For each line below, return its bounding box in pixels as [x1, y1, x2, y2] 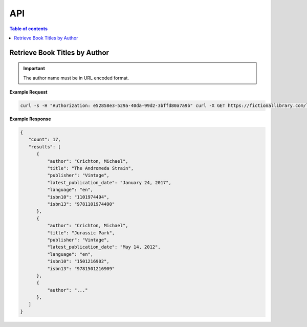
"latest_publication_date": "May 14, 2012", [47, 244, 161, 250]
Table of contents [9, 26, 48, 32]
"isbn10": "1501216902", [47, 258, 109, 265]
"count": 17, [28, 137, 61, 143]
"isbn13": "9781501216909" [47, 266, 115, 271]
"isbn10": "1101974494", [47, 194, 109, 200]
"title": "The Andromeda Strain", [47, 165, 134, 171]
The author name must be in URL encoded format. [23, 75, 129, 81]
